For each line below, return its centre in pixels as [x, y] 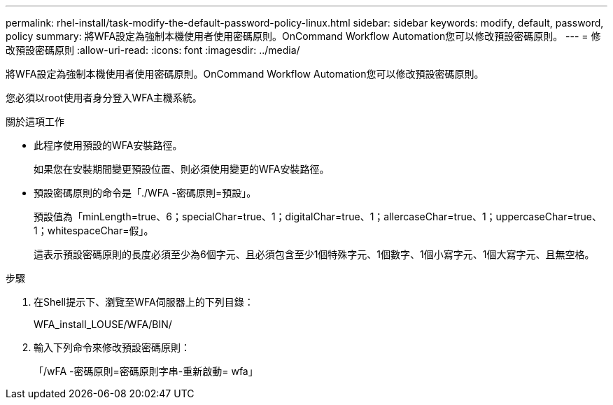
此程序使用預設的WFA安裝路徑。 [108, 145]
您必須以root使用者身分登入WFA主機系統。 [104, 98]
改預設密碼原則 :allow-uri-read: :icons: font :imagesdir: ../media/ [153, 50]
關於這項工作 [35, 121]
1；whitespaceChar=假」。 [94, 230]
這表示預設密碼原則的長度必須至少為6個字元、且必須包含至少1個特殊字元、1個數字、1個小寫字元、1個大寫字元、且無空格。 [314, 254]
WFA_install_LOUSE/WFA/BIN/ [103, 324]
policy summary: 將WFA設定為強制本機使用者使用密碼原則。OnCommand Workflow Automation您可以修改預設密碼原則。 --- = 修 [303, 36]
